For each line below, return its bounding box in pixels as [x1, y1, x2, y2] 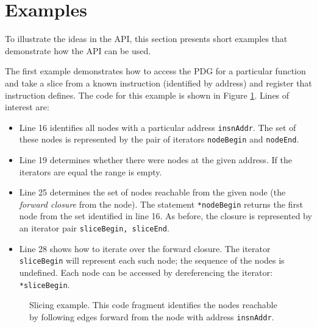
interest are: [5, 100, 49, 113]
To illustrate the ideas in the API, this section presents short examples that [5, 32, 288, 45]
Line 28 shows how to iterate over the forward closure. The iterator [19, 242, 271, 255]
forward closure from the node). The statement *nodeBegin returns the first [19, 197, 303, 210]
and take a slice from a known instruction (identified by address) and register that [5, 76, 312, 89]
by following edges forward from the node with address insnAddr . [29, 310, 274, 323]
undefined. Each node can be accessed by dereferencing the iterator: [19, 265, 272, 278]
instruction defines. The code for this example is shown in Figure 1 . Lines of [5, 88, 290, 101]
